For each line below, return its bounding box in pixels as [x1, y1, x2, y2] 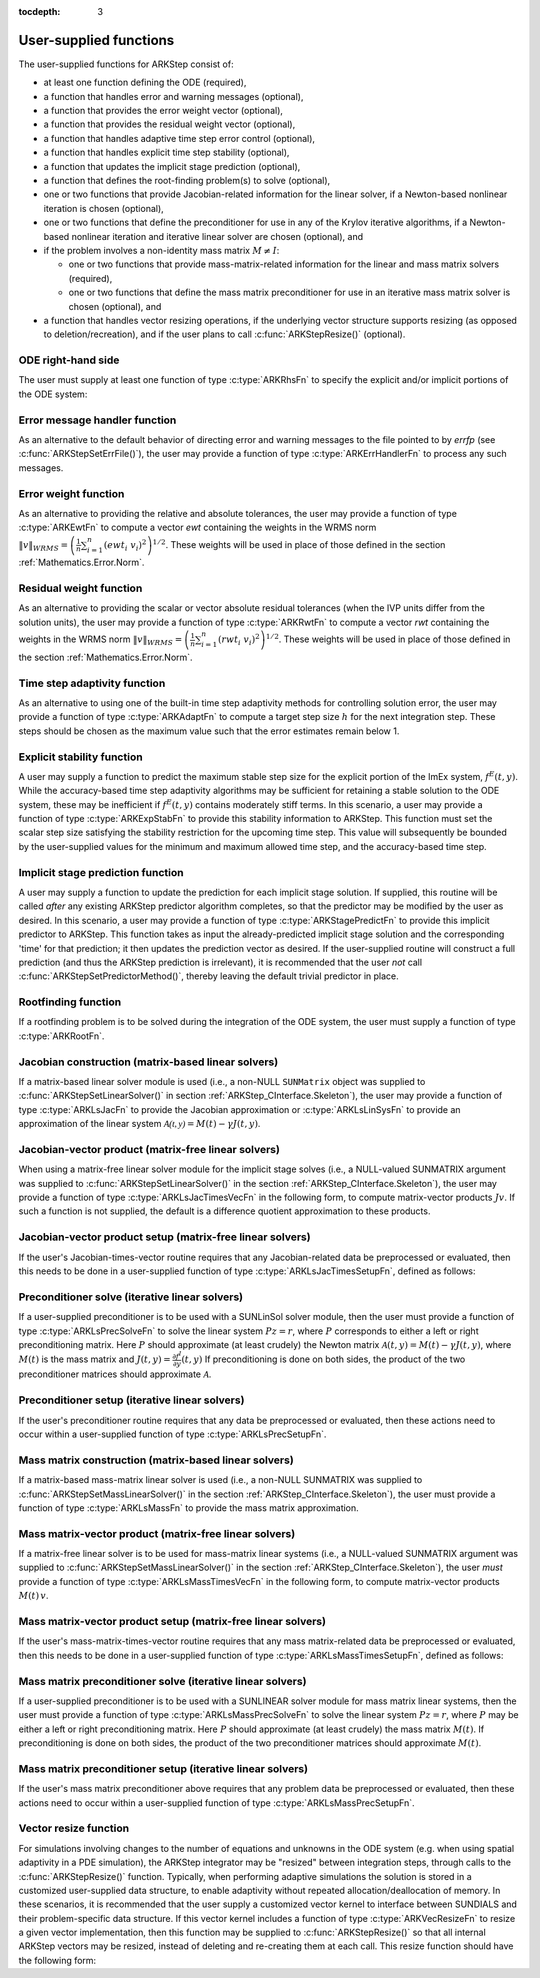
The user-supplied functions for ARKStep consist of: [18, 58, 234, 70]
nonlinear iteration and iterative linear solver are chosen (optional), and [71, 230, 364, 242]
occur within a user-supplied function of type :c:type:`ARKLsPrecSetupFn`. [18, 1428, 327, 1440]
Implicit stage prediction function [18, 865, 184, 879]
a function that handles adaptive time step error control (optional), [43, 132, 315, 144]
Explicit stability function [18, 750, 144, 764]
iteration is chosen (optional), [43, 202, 164, 214]
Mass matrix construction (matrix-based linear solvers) [18, 1453, 294, 1467]
